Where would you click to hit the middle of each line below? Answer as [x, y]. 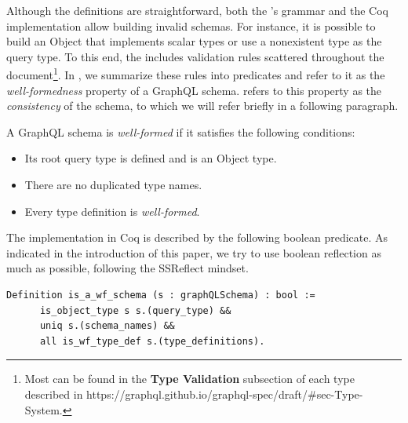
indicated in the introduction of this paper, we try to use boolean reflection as [194, 252]
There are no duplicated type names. [113, 184]
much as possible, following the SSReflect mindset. [127, 268]
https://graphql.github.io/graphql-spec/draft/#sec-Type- [225, 394]
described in [54, 394]
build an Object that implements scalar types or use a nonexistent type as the [194, 41]
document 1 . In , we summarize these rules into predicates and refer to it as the [196, 74]
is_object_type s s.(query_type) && [135, 310]
